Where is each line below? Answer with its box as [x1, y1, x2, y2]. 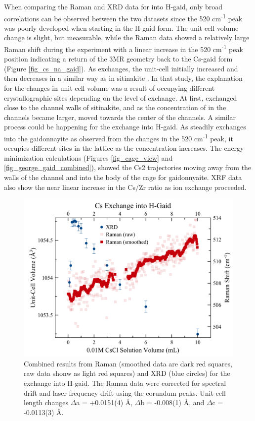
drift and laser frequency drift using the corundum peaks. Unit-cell [24, 387, 226, 398]
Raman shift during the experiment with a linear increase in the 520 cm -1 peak [4, 43, 243, 54]
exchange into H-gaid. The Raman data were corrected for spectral [24, 378, 226, 388]
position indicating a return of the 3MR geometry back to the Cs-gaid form [4, 54, 233, 64]
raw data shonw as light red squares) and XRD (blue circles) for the [24, 368, 230, 378]
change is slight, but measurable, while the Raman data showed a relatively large [4, 32, 250, 43]
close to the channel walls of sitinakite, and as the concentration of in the [4, 102, 226, 113]
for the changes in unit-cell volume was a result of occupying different [4, 83, 215, 93]
